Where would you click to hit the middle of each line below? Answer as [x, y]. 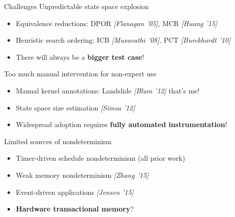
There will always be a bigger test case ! [80, 57]
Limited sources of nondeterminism [58, 141]
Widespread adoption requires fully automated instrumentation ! [122, 124]
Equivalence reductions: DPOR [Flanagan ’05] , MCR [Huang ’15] [116, 23]
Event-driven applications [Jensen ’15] [75, 192]
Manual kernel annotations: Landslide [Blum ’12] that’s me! [107, 90]
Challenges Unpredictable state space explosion [76, 6]
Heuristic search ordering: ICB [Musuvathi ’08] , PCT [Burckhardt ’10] [123, 40]
